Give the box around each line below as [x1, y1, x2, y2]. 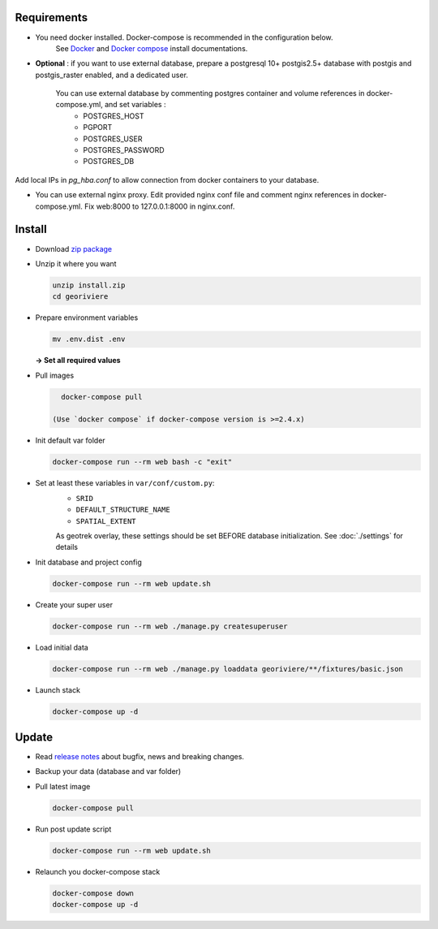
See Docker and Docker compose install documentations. [55, 43, 248, 53]
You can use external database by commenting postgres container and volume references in [55, 89, 365, 98]
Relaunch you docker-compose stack [35, 866, 161, 876]
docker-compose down [52, 888, 134, 897]
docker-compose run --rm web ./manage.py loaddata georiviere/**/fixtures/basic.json [52, 664, 403, 673]
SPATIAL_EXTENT [75, 516, 137, 525]
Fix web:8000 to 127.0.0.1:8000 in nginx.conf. [84, 201, 235, 211]
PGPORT [83, 123, 113, 132]
